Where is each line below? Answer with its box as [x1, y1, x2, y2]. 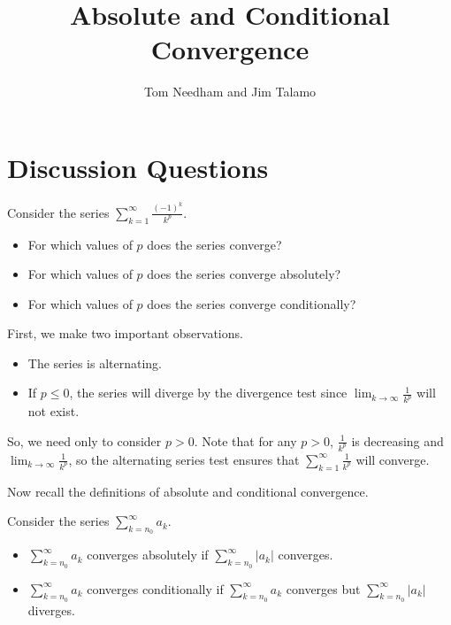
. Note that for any [194, 431, 297, 450]
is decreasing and [351, 431, 444, 450]
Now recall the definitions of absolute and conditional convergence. [7, 482, 369, 500]
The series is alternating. [27, 353, 162, 372]
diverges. [27, 600, 75, 619]
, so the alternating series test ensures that [68, 450, 300, 468]
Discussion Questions [7, 149, 269, 185]
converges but [286, 579, 361, 598]
